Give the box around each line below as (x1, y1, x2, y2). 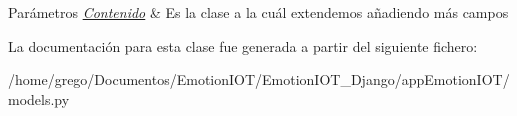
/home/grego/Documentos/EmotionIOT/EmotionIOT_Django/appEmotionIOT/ (8, 69, 510, 90)
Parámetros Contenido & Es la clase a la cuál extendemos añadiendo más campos (8, 2, 509, 22)
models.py (8, 88, 70, 109)
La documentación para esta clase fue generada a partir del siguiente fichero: (8, 35, 478, 56)
